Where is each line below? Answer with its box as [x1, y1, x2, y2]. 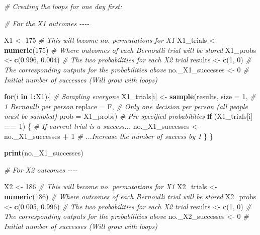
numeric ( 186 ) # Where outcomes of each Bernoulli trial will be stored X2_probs [4, 191, 256, 201]
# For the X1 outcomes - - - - [4, 18, 90, 28]
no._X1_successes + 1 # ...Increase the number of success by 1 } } [4, 130, 213, 141]
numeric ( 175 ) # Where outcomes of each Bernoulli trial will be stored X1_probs [4, 44, 256, 55]
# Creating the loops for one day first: [4, 1, 122, 11]
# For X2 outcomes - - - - [4, 164, 78, 175]
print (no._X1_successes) [4, 147, 83, 158]
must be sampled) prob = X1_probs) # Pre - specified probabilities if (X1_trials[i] [4, 111, 253, 121]
